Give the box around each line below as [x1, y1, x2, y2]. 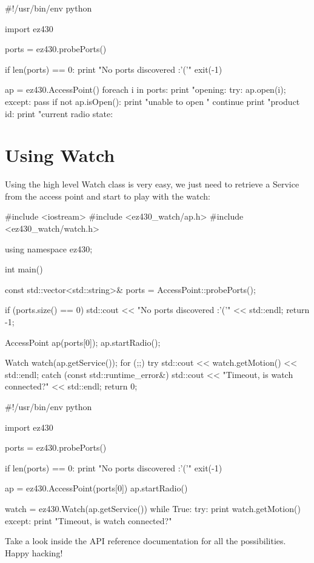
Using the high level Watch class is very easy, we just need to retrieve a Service [5, 178, 299, 190]
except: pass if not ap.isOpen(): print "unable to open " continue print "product [5, 95, 300, 107]
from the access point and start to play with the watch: [5, 189, 211, 202]
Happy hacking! [5, 546, 63, 559]
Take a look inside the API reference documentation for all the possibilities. [5, 534, 286, 547]
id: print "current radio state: [5, 107, 113, 120]
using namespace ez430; [5, 242, 93, 255]
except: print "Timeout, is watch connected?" [5, 514, 172, 527]
